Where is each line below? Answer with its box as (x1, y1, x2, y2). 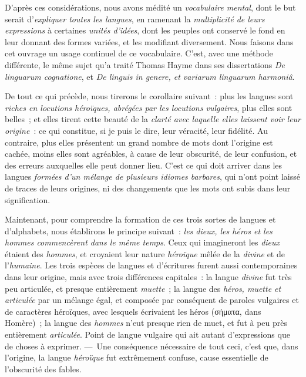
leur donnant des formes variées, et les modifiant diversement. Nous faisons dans (5, 35, 294, 48)
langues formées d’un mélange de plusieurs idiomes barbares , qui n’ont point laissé (5, 170, 300, 183)
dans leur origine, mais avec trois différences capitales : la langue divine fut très (5, 271, 292, 283)
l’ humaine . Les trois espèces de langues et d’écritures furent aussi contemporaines (5, 259, 298, 271)
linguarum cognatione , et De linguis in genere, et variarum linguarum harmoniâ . (5, 70, 295, 82)
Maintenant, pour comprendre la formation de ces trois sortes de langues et (5, 213, 276, 225)
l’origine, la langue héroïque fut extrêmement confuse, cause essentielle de (5, 351, 268, 363)
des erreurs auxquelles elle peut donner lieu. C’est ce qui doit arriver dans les (5, 159, 283, 171)
